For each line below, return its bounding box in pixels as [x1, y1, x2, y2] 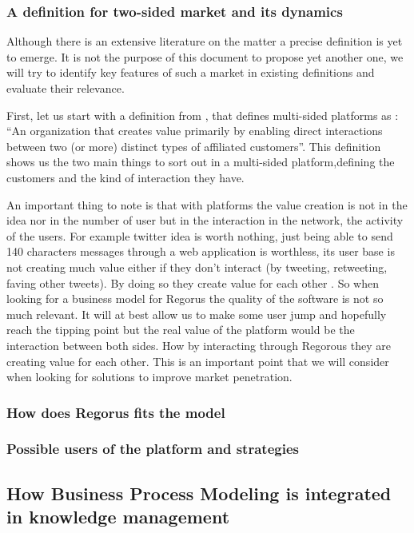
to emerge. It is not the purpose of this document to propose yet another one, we [6, 48, 404, 65]
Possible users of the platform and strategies [6, 439, 299, 459]
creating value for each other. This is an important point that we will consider [6, 352, 389, 369]
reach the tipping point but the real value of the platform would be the [6, 321, 355, 338]
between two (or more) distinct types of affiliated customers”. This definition [6, 137, 381, 154]
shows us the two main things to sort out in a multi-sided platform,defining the [6, 153, 395, 170]
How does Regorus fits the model [6, 402, 225, 422]
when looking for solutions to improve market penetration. [6, 368, 293, 385]
